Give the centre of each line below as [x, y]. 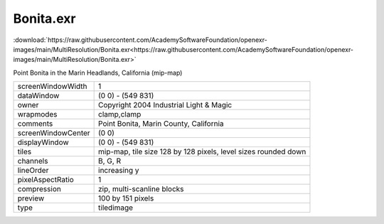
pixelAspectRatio [46, 180]
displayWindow [43, 142]
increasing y [119, 171]
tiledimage [116, 208]
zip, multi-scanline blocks [141, 189]
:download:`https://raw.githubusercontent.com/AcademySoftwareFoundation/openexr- [140, 40]
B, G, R [110, 161]
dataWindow [38, 96]
